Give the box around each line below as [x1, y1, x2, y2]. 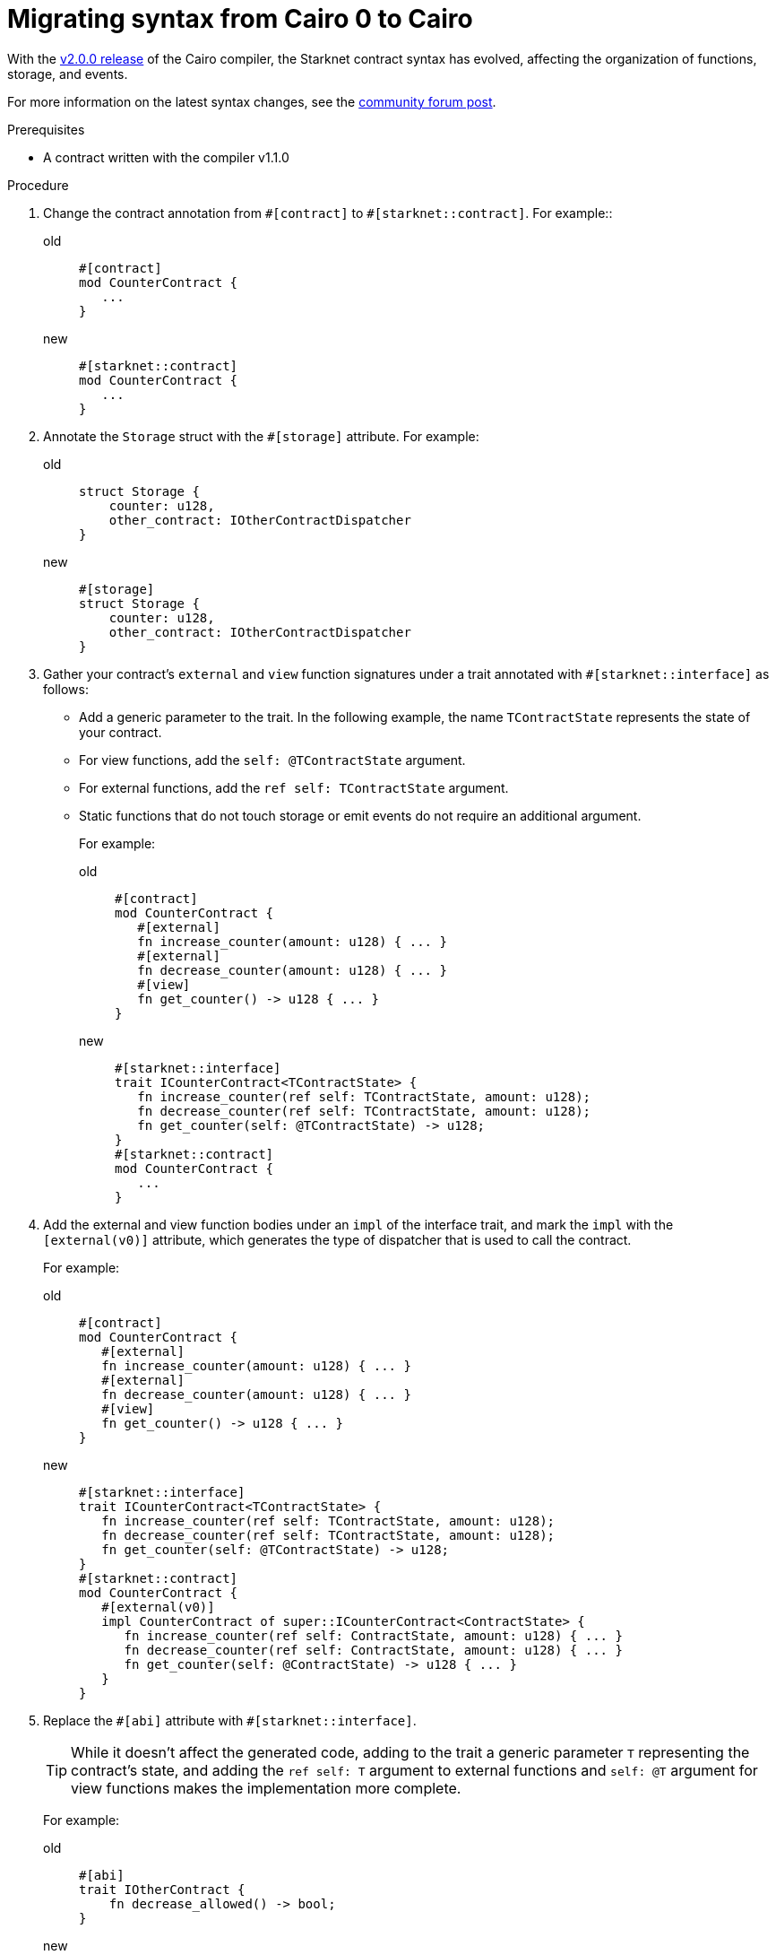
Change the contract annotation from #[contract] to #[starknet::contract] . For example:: [43, 204, 613, 221]
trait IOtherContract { [79, 1881, 246, 1897]
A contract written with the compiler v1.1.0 [43, 149, 289, 165]
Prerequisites [7, 121, 85, 137]
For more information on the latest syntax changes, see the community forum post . [7, 93, 496, 109]
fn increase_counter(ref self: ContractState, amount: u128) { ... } [124, 1628, 623, 1643]
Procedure [7, 177, 69, 193]
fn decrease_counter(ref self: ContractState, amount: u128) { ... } [124, 1642, 623, 1657]
